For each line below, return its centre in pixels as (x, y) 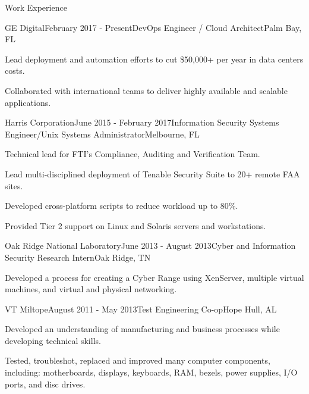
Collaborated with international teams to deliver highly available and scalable (146, 90)
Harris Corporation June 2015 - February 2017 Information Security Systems (142, 122)
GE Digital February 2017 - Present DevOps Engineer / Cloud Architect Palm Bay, (153, 27)
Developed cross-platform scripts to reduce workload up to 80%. (122, 206)
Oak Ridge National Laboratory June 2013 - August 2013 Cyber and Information (150, 246)
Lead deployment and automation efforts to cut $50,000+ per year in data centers (154, 59)
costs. (15, 71)
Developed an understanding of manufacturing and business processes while (142, 329)
